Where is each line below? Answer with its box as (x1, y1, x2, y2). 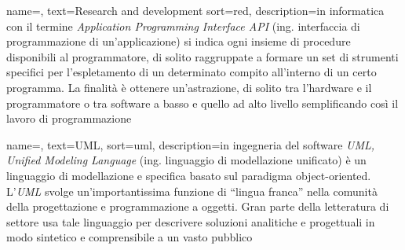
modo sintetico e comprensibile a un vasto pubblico (6, 229, 253, 245)
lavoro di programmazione (6, 110, 132, 127)
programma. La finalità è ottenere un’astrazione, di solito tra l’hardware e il (6, 79, 372, 95)
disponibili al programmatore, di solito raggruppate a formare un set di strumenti (6, 48, 399, 64)
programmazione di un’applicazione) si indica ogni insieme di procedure (6, 33, 351, 50)
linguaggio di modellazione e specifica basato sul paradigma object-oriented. (6, 167, 371, 183)
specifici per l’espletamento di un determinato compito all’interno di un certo (6, 64, 377, 80)
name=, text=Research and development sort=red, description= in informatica (6, 2, 385, 18)
